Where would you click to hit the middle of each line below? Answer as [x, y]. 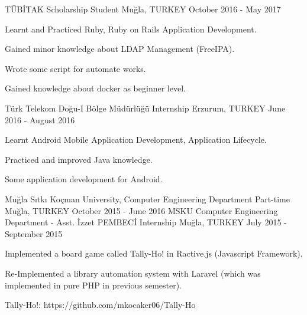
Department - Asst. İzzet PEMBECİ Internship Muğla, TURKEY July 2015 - [146, 222]
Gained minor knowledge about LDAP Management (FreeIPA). [120, 49]
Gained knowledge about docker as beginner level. [95, 88]
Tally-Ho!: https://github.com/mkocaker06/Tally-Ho [100, 305]
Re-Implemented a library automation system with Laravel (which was [133, 273]
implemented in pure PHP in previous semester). [93, 285]
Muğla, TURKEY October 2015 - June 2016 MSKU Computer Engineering [141, 210]
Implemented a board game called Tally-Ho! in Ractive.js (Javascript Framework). [154, 253]
